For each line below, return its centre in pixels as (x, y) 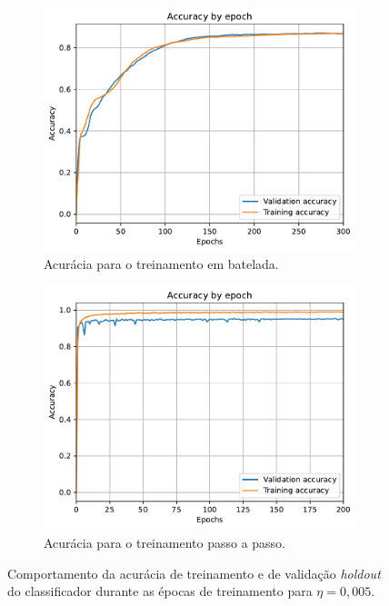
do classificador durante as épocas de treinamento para (160, 591)
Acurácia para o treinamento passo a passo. (165, 542)
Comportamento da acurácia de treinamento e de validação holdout (194, 573)
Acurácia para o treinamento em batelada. (161, 264)
